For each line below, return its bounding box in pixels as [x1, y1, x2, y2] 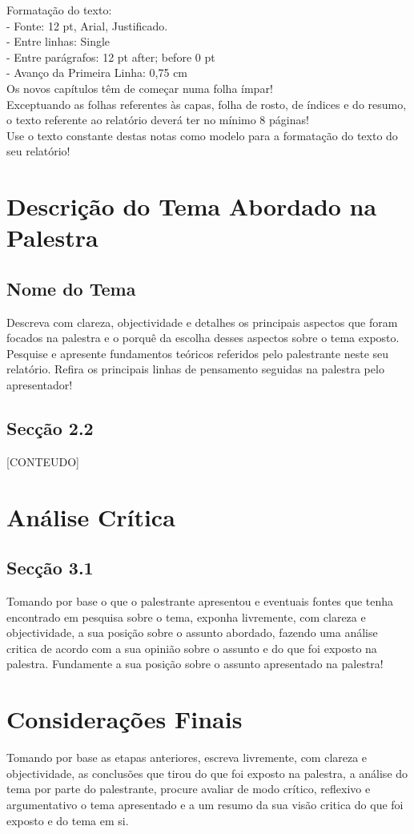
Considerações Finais [6, 703, 243, 735]
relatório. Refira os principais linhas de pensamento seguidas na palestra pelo [6, 361, 384, 377]
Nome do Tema [6, 276, 136, 300]
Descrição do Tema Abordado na [6, 190, 377, 223]
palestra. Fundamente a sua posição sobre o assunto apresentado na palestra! [6, 655, 384, 672]
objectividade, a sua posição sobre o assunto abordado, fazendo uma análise [6, 624, 378, 641]
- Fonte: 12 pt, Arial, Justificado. [6, 17, 168, 34]
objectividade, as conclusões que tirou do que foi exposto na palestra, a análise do [6, 764, 408, 781]
